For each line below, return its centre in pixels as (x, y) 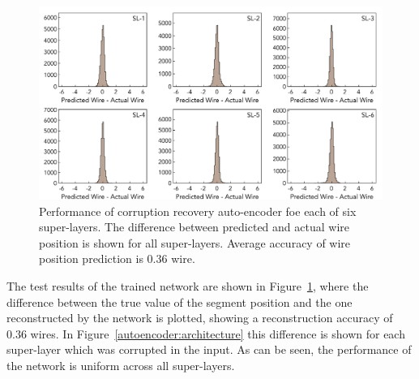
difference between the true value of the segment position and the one (180, 301)
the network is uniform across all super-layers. (121, 366)
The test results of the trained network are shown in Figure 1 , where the (188, 286)
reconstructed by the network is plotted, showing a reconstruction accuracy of (200, 318)
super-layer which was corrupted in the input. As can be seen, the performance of (209, 349)
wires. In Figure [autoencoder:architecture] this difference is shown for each (218, 333)
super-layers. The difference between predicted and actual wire (194, 227)
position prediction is (91, 258)
